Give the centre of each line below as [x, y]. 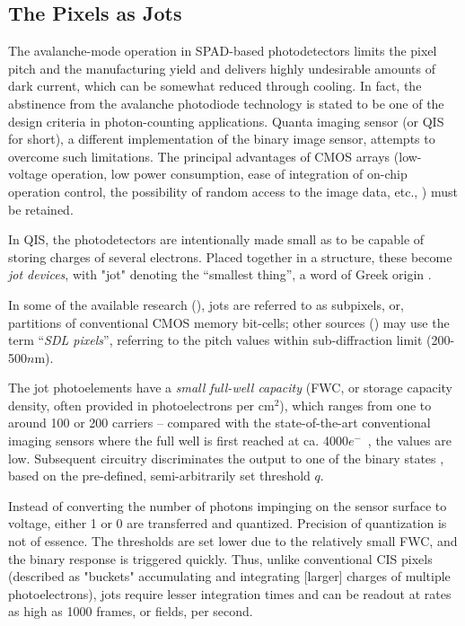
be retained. [41, 209]
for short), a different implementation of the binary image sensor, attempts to [222, 139]
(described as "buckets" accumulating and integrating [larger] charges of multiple [229, 576]
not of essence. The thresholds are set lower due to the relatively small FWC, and [233, 541]
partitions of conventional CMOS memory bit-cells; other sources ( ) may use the [229, 322]
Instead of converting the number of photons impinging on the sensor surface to [228, 505]
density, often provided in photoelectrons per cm [141, 405]
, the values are [409, 441]
